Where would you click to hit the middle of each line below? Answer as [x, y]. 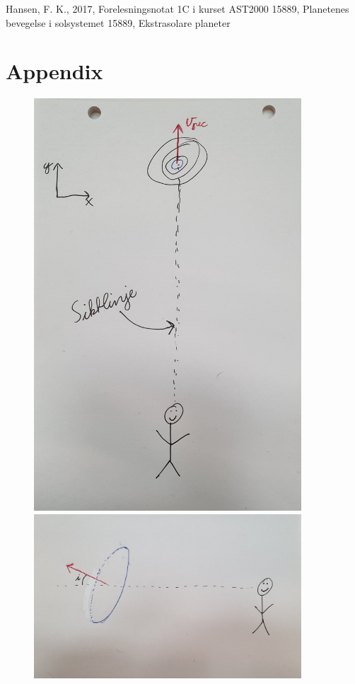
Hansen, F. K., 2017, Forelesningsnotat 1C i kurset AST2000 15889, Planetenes [177, 8]
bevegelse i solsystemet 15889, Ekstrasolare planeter [118, 22]
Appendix [54, 71]
